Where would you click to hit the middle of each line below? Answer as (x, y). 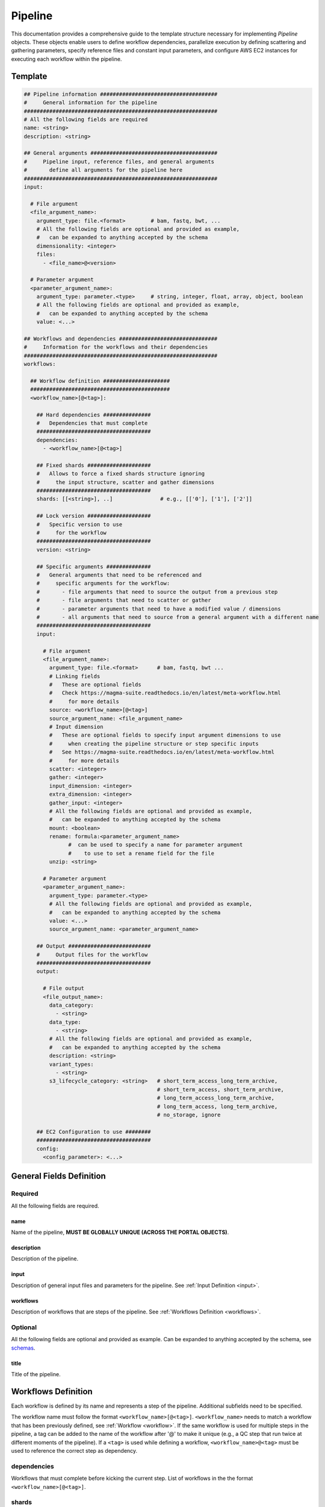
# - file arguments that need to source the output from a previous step (157, 592)
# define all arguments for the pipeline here (103, 170)
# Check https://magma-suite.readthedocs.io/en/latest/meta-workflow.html (165, 693)
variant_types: (72, 1064)
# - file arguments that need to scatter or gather (124, 600)
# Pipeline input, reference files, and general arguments (119, 162)
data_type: (65, 1022)
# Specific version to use (79, 524)
